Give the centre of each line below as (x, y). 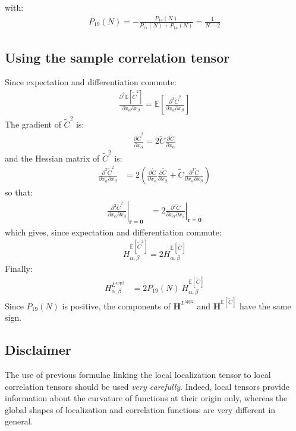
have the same (265, 306)
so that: (19, 192)
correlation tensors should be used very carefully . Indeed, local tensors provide (147, 386)
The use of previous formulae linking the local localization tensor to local (138, 375)
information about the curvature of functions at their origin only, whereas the (146, 398)
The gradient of (33, 124)
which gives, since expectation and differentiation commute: (113, 232)
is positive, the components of (116, 306)
